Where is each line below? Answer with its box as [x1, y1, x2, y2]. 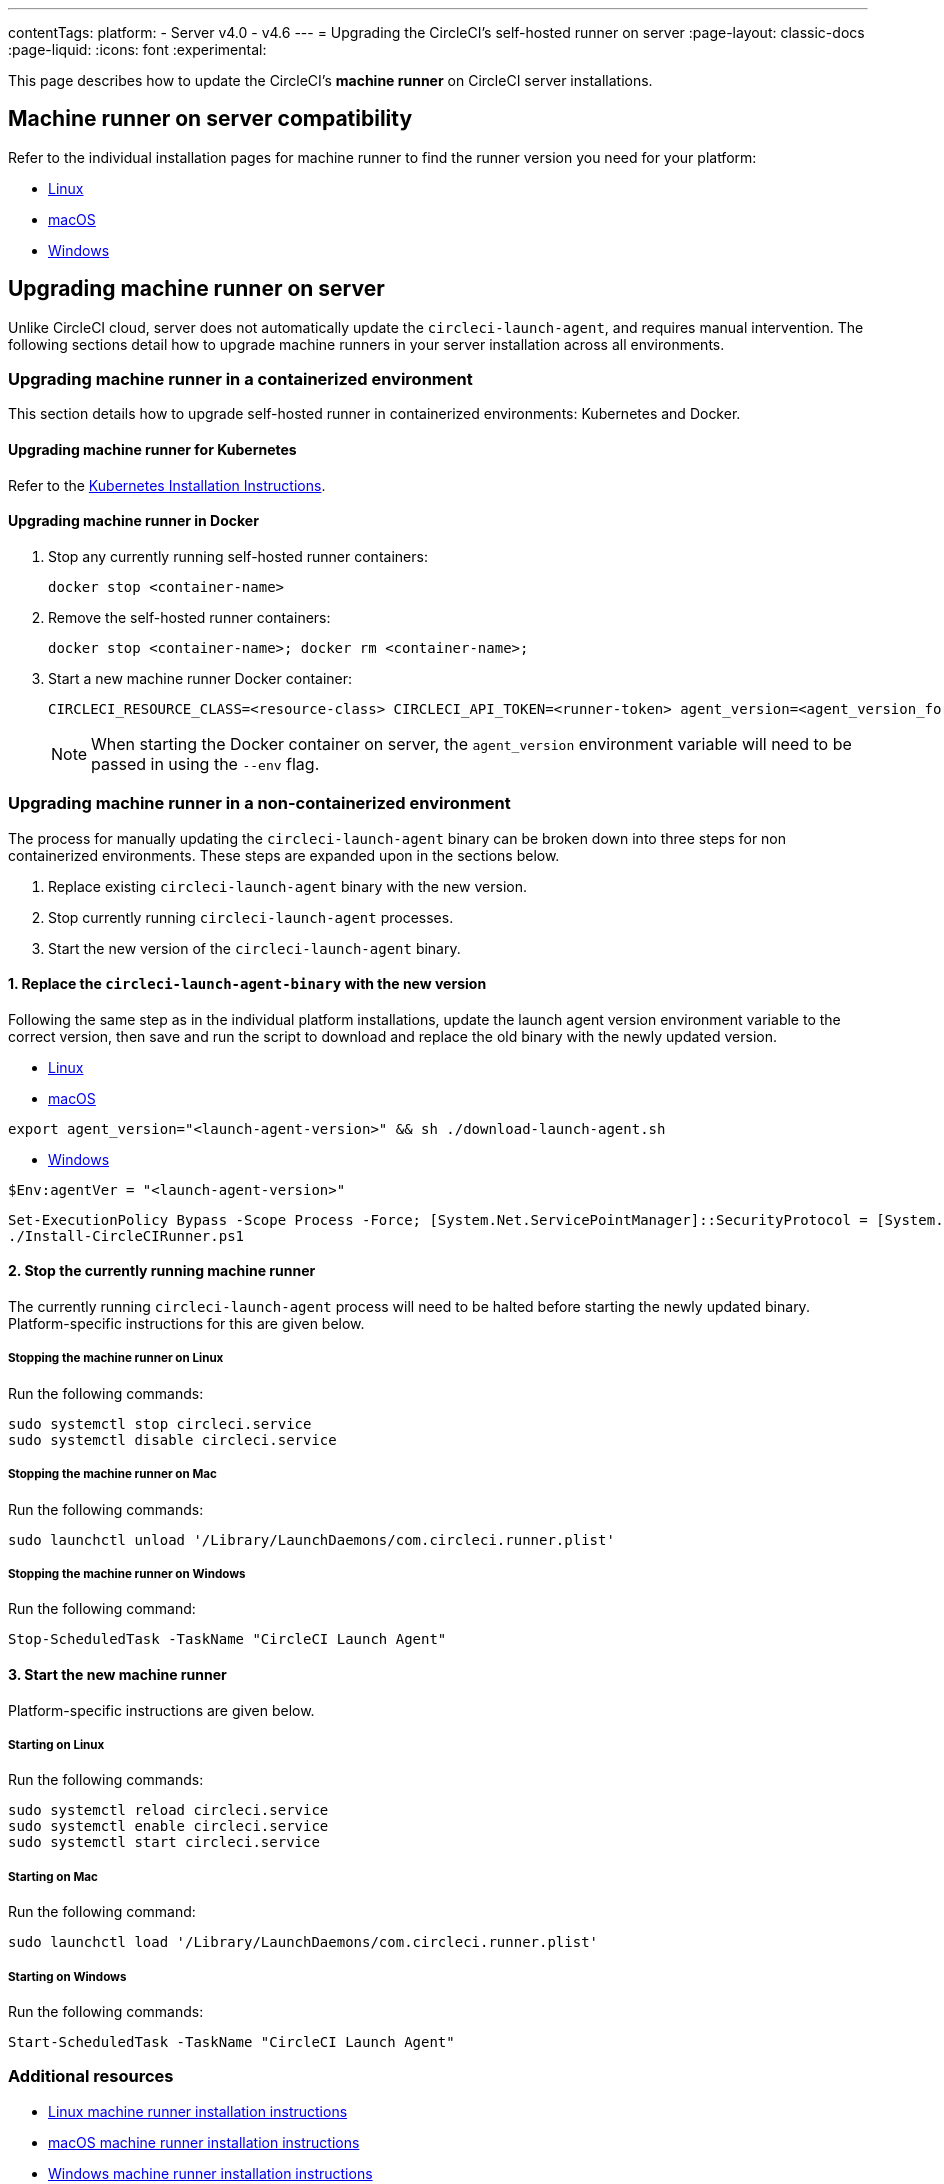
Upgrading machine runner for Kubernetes [8, 441, 297, 459]
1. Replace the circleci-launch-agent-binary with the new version [8, 975, 487, 993]
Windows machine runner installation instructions [48, 2164, 373, 2182]
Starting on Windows [8, 1969, 127, 1984]
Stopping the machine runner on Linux [8, 1351, 224, 1366]
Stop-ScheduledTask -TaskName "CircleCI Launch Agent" [8, 1631, 447, 1648]
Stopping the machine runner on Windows [8, 1567, 246, 1582]
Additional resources [8, 2066, 174, 2087]
